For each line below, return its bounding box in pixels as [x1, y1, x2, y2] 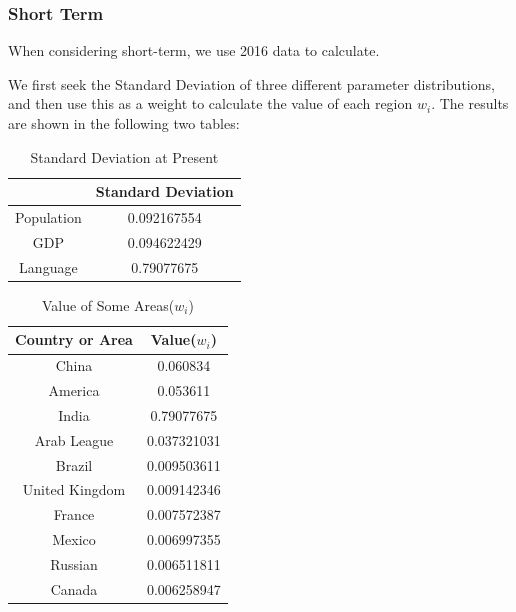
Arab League [34, 429, 114, 450]
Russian [50, 554, 98, 574]
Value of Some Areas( [41, 294, 175, 315]
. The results [431, 93, 509, 114]
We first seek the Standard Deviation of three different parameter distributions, [8, 73, 495, 94]
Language [19, 256, 78, 277]
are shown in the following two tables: [8, 113, 240, 133]
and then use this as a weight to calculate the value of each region [8, 93, 413, 114]
